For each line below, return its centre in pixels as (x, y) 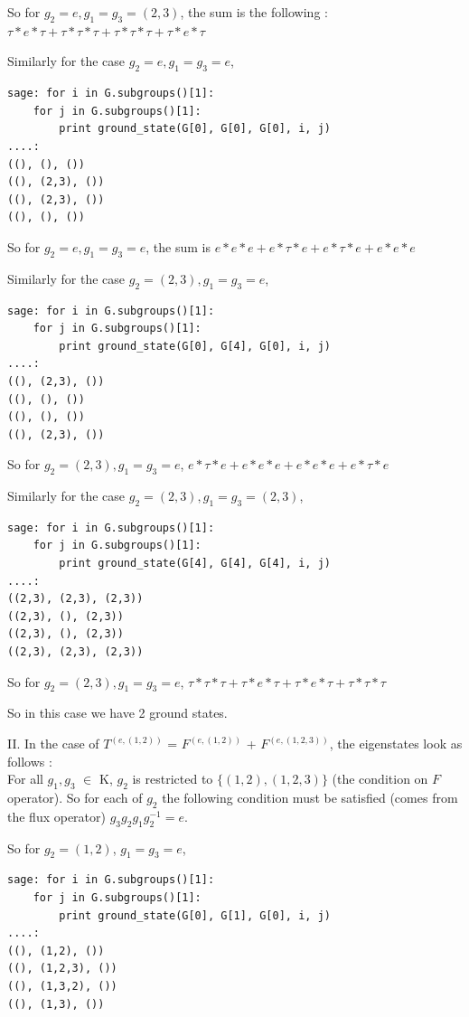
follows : (30, 761)
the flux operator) (56, 816)
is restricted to (173, 779)
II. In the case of (53, 744)
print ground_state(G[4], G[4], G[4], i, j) (195, 564)
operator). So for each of (75, 797)
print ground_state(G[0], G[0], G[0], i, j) (195, 129)
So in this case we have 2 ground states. (117, 713)
